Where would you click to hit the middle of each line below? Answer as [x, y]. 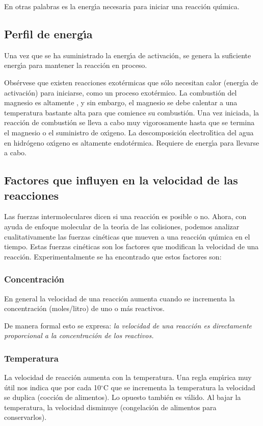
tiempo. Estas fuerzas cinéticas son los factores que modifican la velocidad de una [131, 246]
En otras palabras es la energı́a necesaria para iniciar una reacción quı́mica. [122, 6]
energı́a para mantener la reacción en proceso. [76, 65]
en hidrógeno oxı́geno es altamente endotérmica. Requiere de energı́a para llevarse [132, 142]
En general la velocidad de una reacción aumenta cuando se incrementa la [120, 298]
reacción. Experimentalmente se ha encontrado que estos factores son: [113, 256]
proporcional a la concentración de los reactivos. [79, 335]
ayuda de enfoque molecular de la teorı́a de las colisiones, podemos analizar [122, 226]
